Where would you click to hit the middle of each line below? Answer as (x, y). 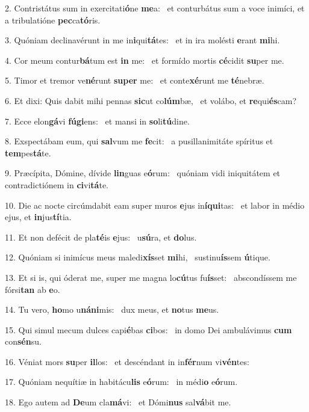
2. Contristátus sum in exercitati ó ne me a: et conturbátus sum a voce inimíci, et (155, 8)
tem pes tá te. (28, 152)
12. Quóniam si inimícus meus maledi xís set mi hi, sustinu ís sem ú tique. (138, 257)
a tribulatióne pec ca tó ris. (53, 20)
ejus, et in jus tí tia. (38, 217)
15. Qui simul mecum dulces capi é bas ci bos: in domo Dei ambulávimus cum (148, 329)
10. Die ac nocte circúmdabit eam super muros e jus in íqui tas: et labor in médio (155, 205)
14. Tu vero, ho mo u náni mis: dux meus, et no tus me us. (112, 309)
